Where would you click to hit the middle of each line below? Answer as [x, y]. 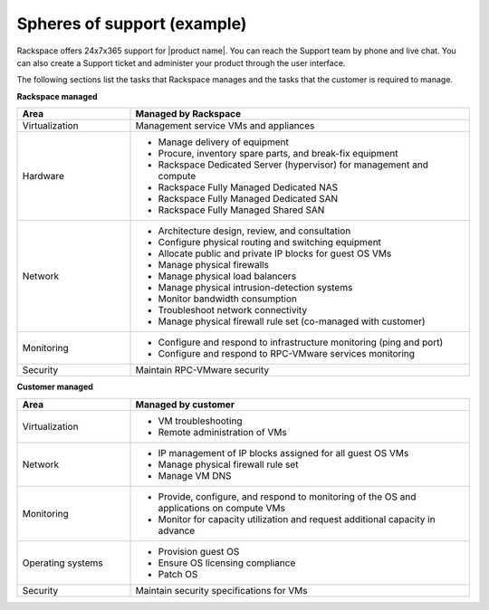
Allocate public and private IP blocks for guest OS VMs [275, 253]
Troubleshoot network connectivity [233, 310]
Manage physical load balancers [227, 276]
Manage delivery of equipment [223, 142]
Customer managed [55, 387]
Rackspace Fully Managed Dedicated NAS [248, 187]
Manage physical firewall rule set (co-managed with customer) [292, 321]
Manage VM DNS [195, 475]
